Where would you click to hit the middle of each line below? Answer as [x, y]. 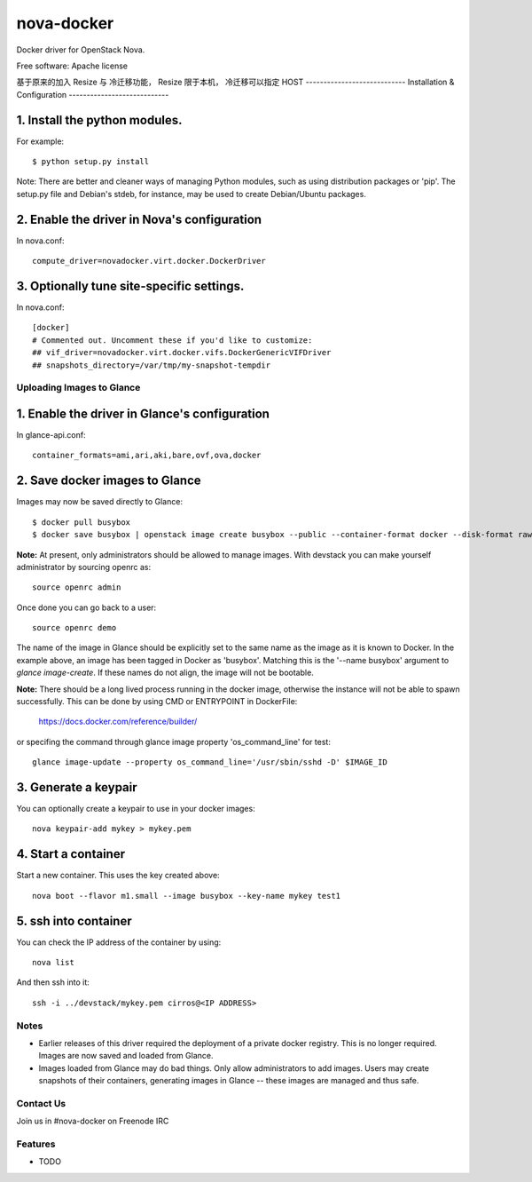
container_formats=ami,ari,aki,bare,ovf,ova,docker [147, 456]
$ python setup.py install [91, 162]
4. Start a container [71, 854]
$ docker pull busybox [82, 522]
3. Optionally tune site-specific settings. [130, 286]
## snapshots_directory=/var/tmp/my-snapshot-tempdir [151, 365]
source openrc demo [74, 628]
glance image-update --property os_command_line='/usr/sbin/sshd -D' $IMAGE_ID [210, 762]
